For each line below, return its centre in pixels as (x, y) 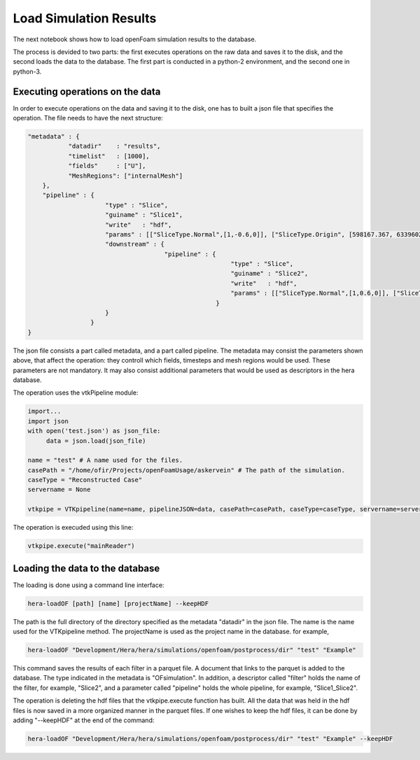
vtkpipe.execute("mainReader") (82, 546)
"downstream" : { (135, 244)
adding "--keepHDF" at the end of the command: (84, 720)
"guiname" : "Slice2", (269, 274)
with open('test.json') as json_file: (94, 431)
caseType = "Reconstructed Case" (85, 480)
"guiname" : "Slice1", (144, 215)
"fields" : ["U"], (107, 166)
